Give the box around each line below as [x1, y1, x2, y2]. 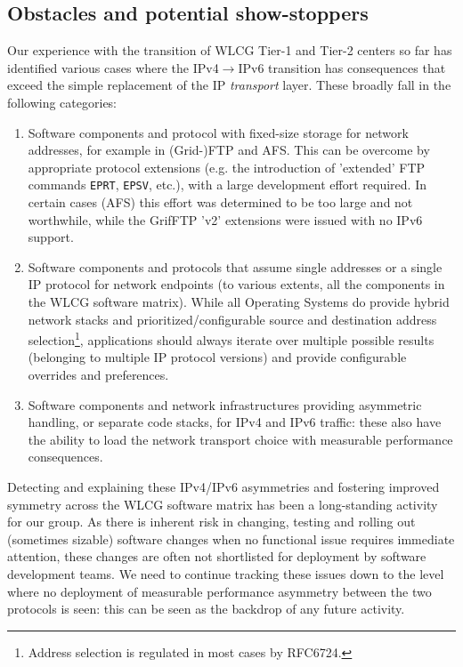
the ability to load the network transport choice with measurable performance [28, 430, 453, 448]
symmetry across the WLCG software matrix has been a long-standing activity [7, 494, 438, 513]
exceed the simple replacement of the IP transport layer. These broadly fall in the [7, 76, 451, 94]
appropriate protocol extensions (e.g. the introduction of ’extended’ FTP [28, 157, 426, 176]
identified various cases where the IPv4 [7, 58, 219, 76]
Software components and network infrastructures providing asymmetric [28, 395, 422, 414]
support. [28, 228, 74, 246]
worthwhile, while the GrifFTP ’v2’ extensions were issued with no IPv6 [28, 210, 423, 229]
